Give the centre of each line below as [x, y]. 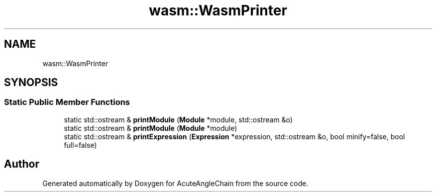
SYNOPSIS [31, 83]
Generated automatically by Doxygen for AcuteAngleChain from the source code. [175, 183]
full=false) [80, 145]
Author [22, 164]
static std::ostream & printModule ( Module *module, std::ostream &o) [178, 119]
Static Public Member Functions [67, 102]
